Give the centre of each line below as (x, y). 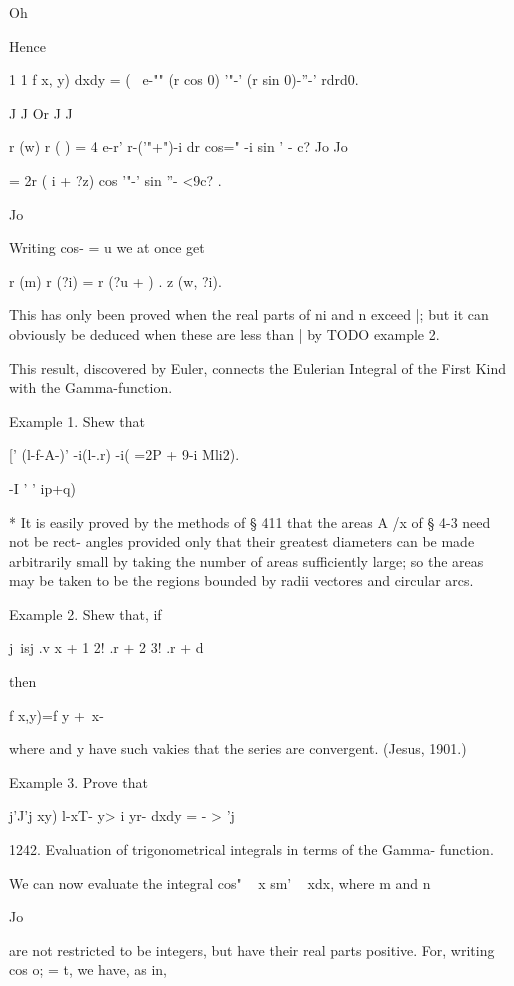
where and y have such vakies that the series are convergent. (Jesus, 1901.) (238, 748)
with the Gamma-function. (91, 387)
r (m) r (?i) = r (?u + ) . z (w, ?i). (115, 280)
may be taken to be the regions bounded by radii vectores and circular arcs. (241, 580)
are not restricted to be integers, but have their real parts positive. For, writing (252, 949)
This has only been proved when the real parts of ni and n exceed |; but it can (249, 314)
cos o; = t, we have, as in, (88, 969)
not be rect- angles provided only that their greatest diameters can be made (242, 541)
